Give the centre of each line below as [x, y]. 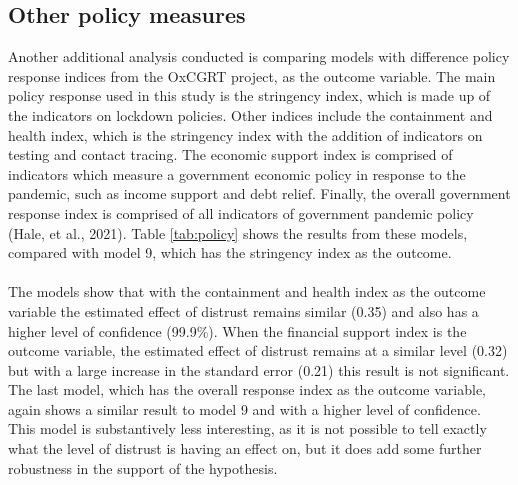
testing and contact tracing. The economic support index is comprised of [230, 154]
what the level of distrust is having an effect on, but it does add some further [245, 448]
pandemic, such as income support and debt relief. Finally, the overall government [259, 193]
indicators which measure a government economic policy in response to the [237, 173]
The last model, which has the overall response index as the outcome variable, [247, 389]
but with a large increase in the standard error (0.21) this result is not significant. [259, 369]
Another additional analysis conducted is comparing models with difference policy [259, 56]
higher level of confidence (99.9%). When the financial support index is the [237, 330]
